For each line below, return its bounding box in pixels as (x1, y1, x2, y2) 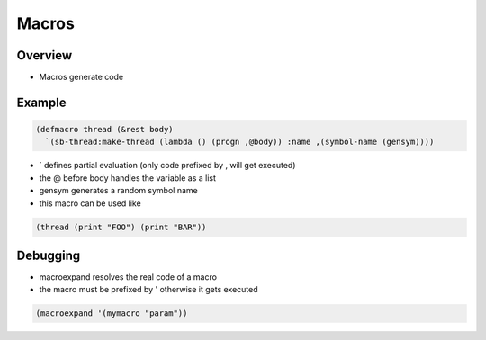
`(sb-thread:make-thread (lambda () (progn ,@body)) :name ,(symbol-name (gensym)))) (45, 137, 435, 148)
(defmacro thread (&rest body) (35, 124, 175, 135)
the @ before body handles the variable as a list (39, 172, 216, 183)
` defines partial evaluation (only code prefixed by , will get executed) (39, 160, 296, 171)
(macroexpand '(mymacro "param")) (35, 309, 188, 318)
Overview (16, 48, 73, 63)
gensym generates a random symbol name (39, 185, 198, 196)
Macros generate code (39, 72, 124, 83)
